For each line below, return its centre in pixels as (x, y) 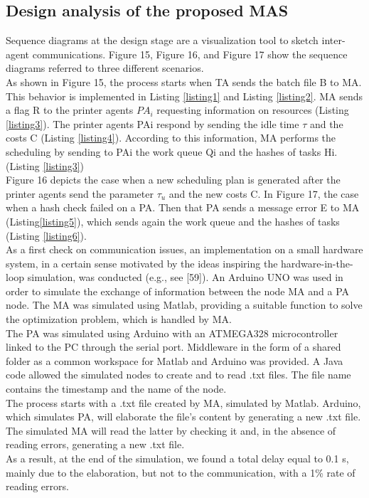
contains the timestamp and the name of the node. (116, 389)
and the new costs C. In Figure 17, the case (264, 193)
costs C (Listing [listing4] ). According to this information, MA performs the (171, 138)
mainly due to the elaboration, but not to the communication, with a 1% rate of (181, 472)
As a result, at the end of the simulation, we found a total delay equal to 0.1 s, (177, 459)
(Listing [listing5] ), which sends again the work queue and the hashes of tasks (173, 221)
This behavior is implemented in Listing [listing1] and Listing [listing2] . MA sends (184, 96)
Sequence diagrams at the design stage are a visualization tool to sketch (162, 40)
